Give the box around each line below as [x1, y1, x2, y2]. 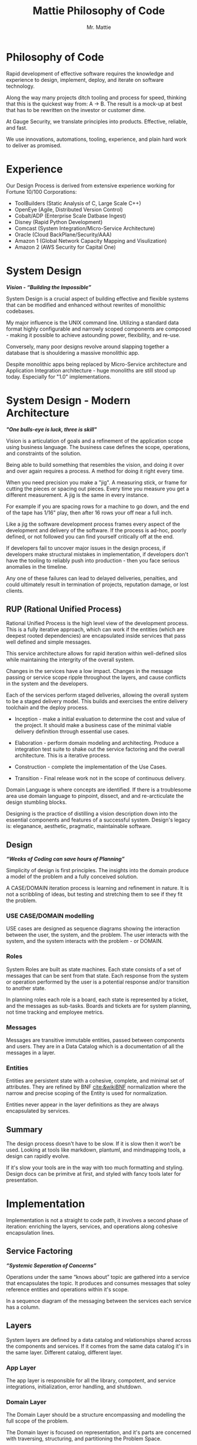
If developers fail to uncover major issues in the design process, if [6, 544, 166, 552]
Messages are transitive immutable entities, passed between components [6, 1037, 185, 1044]
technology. [6, 83, 35, 90]
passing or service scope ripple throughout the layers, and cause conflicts [6, 674, 186, 681]
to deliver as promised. [6, 141, 62, 149]
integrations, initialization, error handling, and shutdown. [6, 1383, 143, 1390]
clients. [6, 587, 24, 594]
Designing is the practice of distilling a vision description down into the [6, 810, 178, 817]
